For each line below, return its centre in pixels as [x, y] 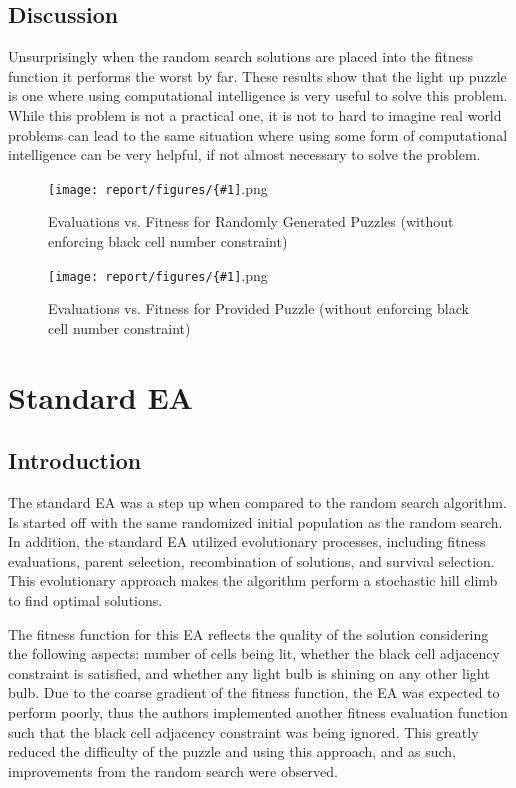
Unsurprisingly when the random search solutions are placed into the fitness [241, 56]
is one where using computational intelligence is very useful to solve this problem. [258, 95]
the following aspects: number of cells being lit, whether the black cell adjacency [254, 653]
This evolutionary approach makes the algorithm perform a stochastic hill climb [253, 580]
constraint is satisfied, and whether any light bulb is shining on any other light [249, 672]
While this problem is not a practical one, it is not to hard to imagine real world [255, 114]
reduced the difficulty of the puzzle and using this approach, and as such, [232, 751]
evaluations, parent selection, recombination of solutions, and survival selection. [251, 560]
